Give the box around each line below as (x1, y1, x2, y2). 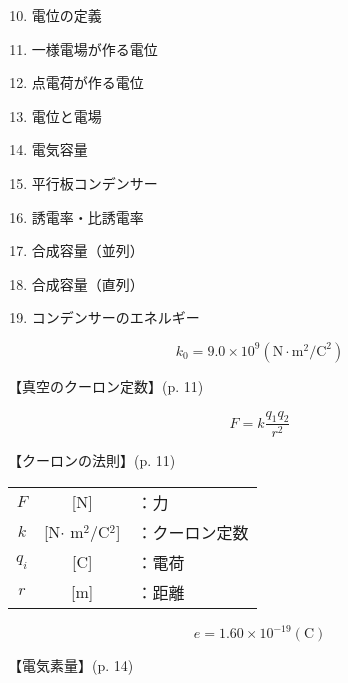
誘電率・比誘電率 (31, 206, 144, 227)
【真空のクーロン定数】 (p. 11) (8, 375, 204, 396)
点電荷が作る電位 (31, 72, 144, 93)
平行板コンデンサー (31, 172, 158, 193)
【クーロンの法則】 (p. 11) (8, 450, 176, 471)
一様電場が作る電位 (31, 38, 158, 59)
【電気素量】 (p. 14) (8, 655, 134, 676)
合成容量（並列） (31, 240, 144, 261)
